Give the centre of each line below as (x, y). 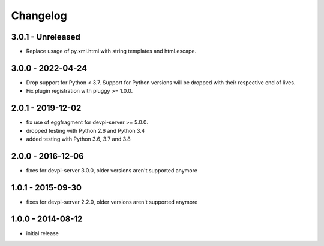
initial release (43, 233)
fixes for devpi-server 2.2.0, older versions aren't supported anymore (112, 202)
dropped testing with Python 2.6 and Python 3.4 (85, 130)
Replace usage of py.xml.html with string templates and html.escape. (111, 51)
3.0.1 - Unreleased (46, 37)
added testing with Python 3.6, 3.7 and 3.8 (79, 139)
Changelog (39, 16)
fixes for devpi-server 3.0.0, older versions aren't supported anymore (112, 170)
